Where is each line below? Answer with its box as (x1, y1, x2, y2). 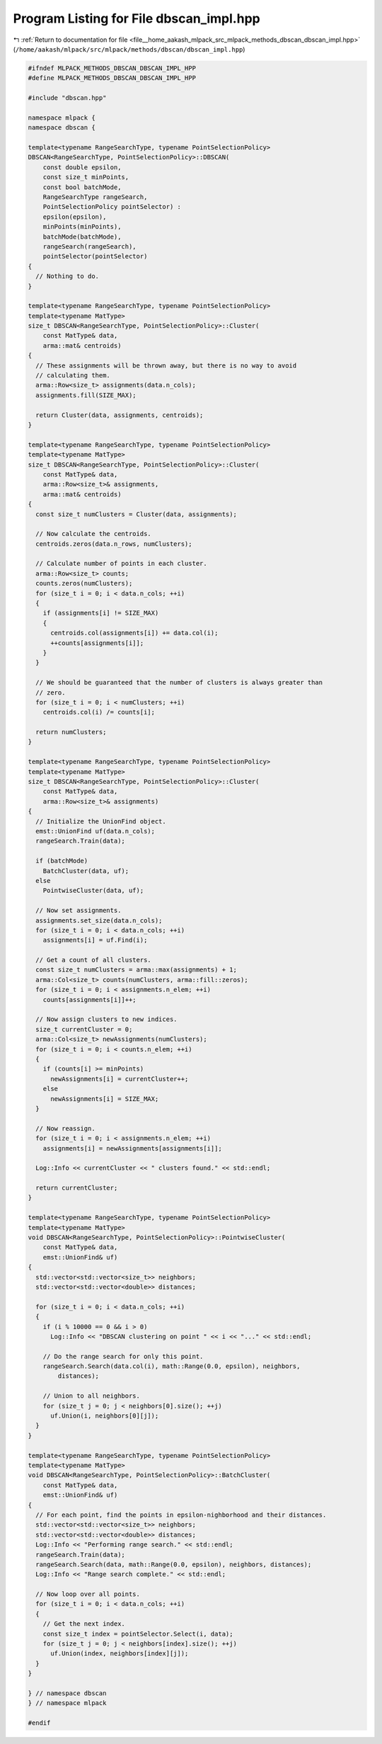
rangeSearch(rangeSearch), (42, 242, 137, 251)
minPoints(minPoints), (42, 223, 122, 231)
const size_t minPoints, (42, 173, 129, 181)
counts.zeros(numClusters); (35, 579, 133, 588)
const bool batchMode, (42, 183, 122, 191)
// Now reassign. (35, 1124, 95, 1132)
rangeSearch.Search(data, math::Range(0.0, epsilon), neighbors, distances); (35, 1560, 312, 1568)
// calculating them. (35, 372, 111, 380)
